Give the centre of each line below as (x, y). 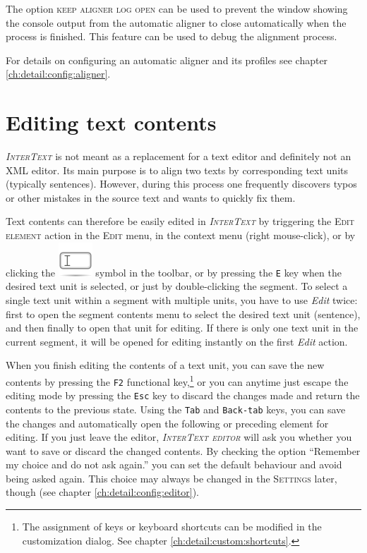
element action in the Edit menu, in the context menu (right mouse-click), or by (181, 235)
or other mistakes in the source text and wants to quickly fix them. (151, 197)
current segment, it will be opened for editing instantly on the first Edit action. (177, 341)
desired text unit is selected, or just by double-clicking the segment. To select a (177, 286)
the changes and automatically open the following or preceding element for (167, 423)
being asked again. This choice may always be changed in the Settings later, (172, 478)
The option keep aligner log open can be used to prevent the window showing (177, 8)
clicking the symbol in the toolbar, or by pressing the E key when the (174, 272)
